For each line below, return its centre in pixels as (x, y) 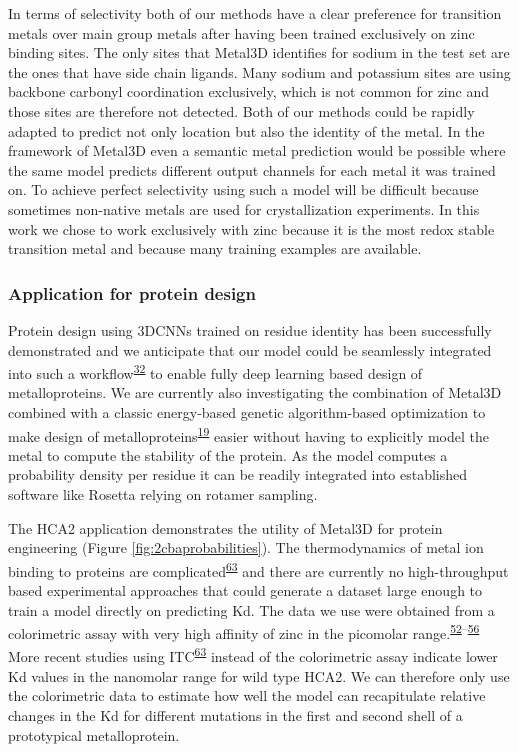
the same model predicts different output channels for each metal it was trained (252, 169)
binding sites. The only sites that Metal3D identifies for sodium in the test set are (259, 52)
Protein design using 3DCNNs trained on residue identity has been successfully (250, 329)
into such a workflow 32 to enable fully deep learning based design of (215, 371)
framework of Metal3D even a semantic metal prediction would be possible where (257, 150)
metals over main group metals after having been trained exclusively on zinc (241, 32)
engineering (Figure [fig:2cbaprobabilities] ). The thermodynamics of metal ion (246, 547)
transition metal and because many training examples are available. (215, 248)
